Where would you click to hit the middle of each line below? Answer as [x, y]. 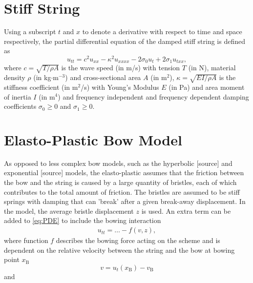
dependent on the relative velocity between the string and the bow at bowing [119, 250]
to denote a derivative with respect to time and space [162, 31]
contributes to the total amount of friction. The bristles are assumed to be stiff [122, 192]
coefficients [20, 106]
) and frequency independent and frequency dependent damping [153, 96]
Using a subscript [30, 31]
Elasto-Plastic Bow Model [93, 139]
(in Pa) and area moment [207, 87]
